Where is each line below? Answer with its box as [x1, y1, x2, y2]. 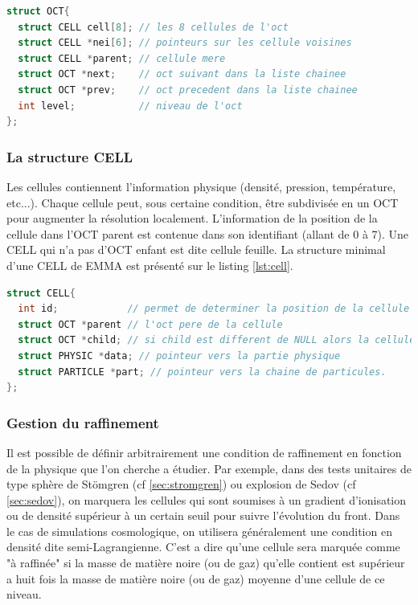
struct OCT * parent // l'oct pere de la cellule [18, 318, 283, 330]
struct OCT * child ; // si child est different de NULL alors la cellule [18, 334, 416, 346]
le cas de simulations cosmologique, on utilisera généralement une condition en [6, 522, 392, 539]
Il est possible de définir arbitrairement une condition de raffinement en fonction [6, 444, 402, 460]
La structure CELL [6, 146, 133, 166]
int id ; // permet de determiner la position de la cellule [18, 303, 410, 315]
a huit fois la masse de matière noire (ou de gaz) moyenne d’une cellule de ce [6, 570, 385, 587]
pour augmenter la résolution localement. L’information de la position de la [6, 210, 378, 227]
